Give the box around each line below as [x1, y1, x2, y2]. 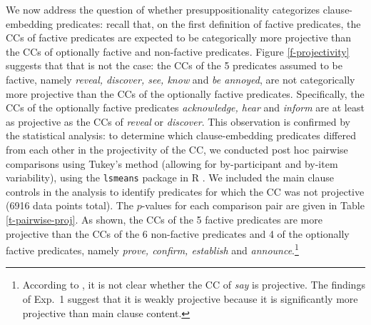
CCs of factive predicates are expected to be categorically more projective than [6, 30, 352, 45]
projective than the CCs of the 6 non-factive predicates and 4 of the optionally [6, 226, 350, 241]
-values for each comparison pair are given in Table [141, 198, 365, 213]
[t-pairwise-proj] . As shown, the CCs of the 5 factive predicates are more [6, 211, 322, 226]
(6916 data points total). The [6, 198, 133, 213]
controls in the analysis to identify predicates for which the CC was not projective [6, 184, 365, 199]
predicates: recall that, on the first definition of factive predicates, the [56, 16, 361, 31]
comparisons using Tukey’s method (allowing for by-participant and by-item [6, 156, 338, 171]
